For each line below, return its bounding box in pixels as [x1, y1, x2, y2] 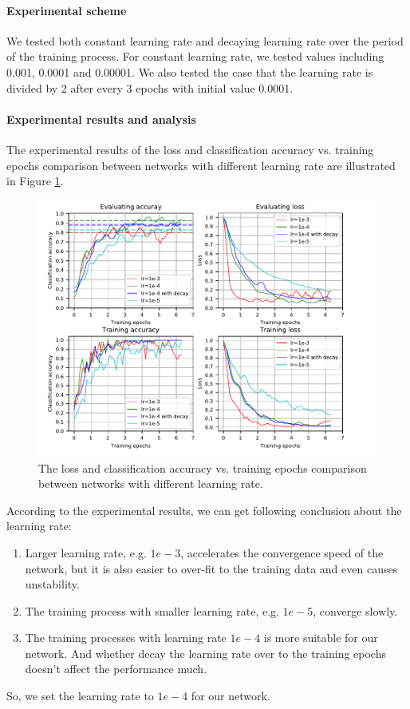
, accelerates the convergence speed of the [180, 544, 384, 560]
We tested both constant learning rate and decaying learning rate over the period [6, 32, 404, 49]
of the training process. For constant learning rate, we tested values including [6, 48, 384, 65]
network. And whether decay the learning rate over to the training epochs [25, 644, 386, 661]
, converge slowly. [313, 602, 398, 619]
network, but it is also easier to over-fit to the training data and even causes [25, 560, 398, 576]
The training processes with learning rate [25, 629, 227, 646]
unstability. [25, 576, 80, 592]
